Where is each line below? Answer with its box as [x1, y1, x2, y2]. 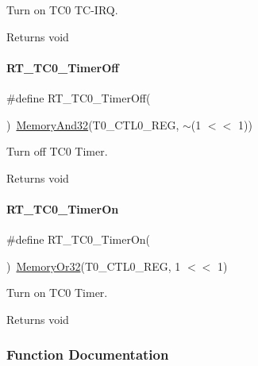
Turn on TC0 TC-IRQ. [6, 2, 118, 17]
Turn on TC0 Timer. [6, 284, 108, 301]
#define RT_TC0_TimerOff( [6, 89, 151, 106]
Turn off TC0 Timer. [6, 143, 108, 160]
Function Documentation [6, 345, 169, 364]
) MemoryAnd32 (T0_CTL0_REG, [6, 116, 179, 133]
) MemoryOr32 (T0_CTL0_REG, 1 [6, 257, 181, 274]
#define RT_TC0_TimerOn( [6, 231, 151, 248]
